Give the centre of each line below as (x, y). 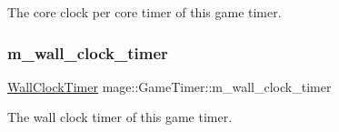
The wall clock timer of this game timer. (120, 117)
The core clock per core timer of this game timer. (145, 12)
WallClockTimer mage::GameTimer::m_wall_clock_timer (169, 86)
